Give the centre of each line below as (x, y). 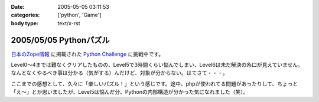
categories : (25, 15)
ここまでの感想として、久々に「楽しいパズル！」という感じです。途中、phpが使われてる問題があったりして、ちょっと (154, 84)
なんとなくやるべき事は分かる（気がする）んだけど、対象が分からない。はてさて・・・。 (119, 73)
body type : (25, 23)
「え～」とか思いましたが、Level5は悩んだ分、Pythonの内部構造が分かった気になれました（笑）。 (130, 92)
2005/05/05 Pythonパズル (60, 40)
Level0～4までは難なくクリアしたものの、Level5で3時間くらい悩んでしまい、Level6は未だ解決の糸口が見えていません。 (157, 65)
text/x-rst (69, 23)
